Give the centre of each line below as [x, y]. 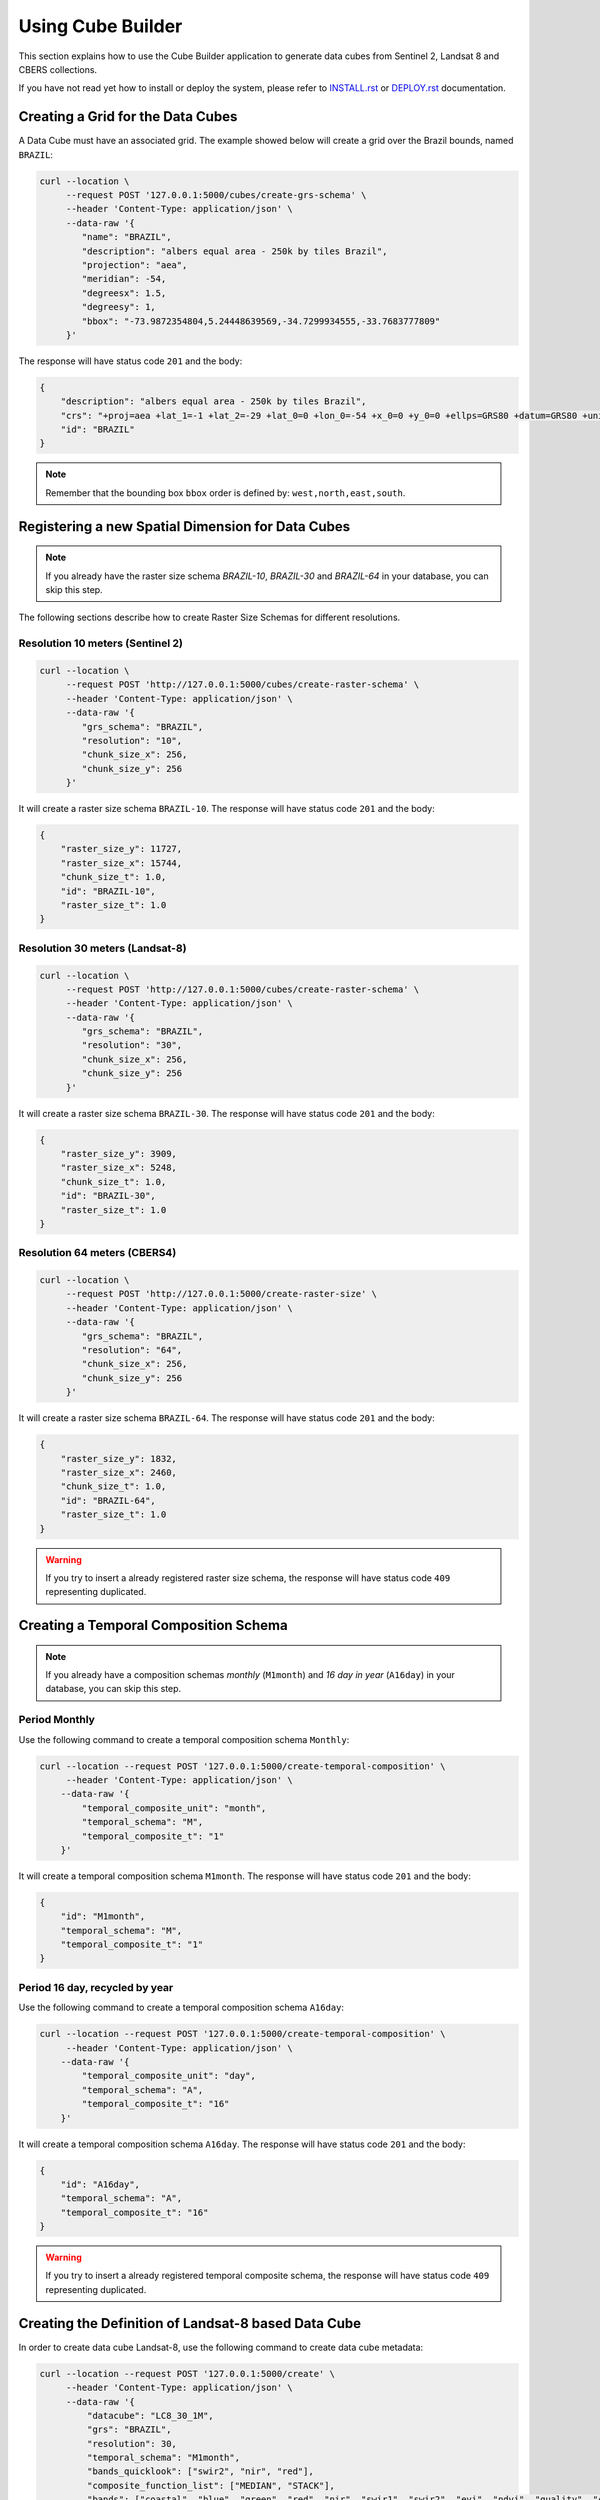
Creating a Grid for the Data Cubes [128, 116]
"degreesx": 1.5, [124, 293]
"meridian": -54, [124, 279]
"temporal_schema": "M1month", [163, 2458]
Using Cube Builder [100, 26]
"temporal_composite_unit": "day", [169, 2076]
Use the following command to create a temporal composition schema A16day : [181, 2007]
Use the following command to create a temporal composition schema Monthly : [184, 1739]
